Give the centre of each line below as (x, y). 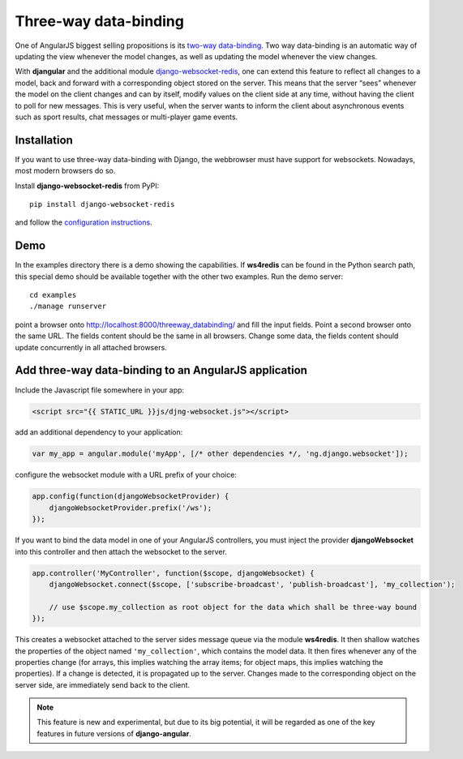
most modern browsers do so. (65, 171)
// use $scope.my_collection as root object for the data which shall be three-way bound (233, 607)
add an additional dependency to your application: (99, 432)
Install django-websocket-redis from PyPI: (87, 186)
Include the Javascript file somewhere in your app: (100, 390)
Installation (44, 140)
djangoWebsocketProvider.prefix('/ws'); (131, 508)
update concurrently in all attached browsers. (91, 347)
